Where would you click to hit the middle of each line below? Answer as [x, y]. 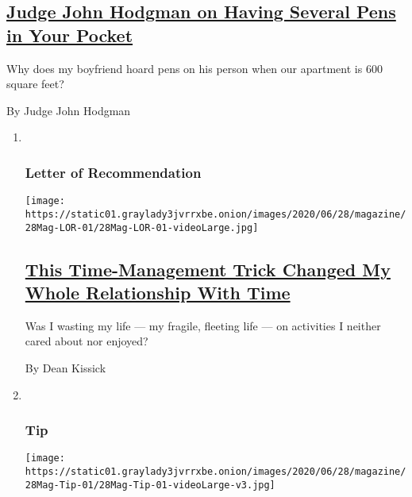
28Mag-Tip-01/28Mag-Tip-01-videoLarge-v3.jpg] [150, 485]
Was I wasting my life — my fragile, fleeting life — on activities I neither [203, 325]
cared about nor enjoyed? [87, 341]
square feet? [35, 84]
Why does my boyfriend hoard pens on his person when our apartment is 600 [194, 68]
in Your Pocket [70, 35]
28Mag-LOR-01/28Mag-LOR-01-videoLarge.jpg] [142, 227]
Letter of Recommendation [113, 172]
